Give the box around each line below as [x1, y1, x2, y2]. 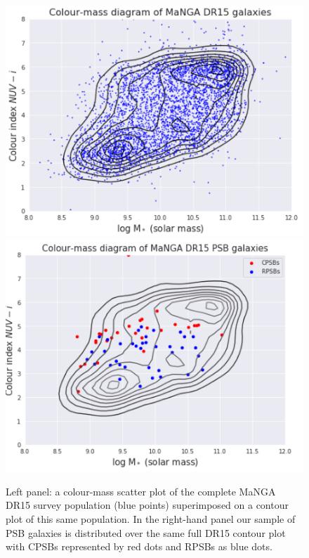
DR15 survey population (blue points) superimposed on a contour [6, 498, 289, 512]
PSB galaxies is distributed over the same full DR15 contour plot [6, 525, 286, 540]
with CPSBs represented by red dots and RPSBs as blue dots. [6, 539, 272, 554]
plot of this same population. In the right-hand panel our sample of [6, 512, 296, 526]
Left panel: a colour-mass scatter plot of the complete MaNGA [6, 484, 276, 498]
